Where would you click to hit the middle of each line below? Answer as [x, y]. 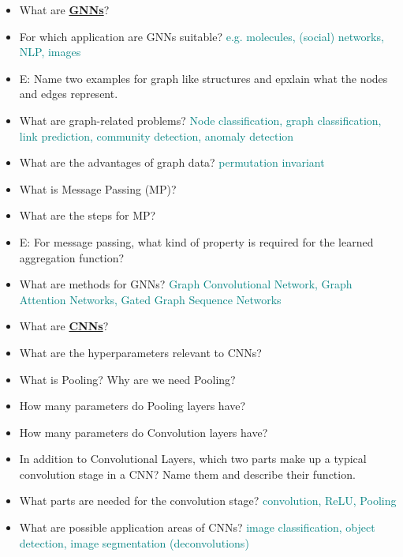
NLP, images [50, 52]
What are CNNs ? [64, 326]
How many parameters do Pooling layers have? [132, 406]
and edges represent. [69, 94]
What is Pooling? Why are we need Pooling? [127, 379]
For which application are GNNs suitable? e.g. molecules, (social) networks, [201, 36]
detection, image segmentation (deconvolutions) [134, 542]
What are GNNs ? [64, 9]
